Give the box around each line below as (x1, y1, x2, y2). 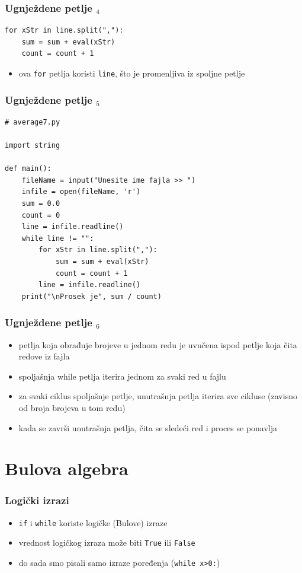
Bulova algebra (5, 456, 128, 480)
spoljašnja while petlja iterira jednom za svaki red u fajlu (18, 370, 226, 382)
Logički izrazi (5, 493, 69, 508)
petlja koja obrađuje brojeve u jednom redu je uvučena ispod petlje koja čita (18, 338, 297, 351)
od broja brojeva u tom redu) (18, 401, 126, 413)
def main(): (5, 164, 52, 173)
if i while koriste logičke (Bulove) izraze (18, 516, 168, 529)
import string (5, 141, 60, 150)
